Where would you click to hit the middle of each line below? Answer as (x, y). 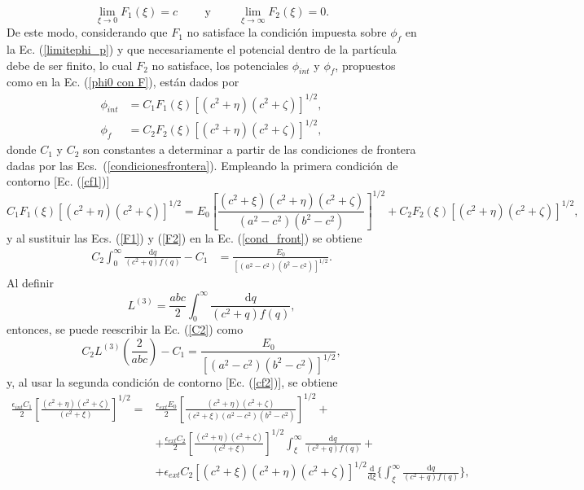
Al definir (31, 283)
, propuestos (365, 65)
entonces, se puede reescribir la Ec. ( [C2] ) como (125, 329)
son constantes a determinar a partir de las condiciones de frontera (250, 149)
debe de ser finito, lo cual (70, 65)
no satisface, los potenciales (220, 65)
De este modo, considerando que (87, 32)
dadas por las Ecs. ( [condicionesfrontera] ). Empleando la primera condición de (202, 165)
